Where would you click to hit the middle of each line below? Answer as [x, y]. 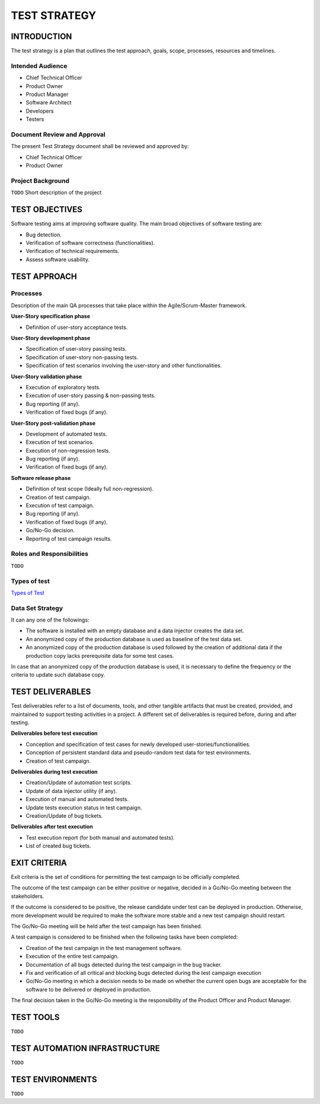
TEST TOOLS [35, 1017]
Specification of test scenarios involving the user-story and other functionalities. [124, 366]
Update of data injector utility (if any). [71, 791]
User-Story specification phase [50, 316]
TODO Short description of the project [56, 193]
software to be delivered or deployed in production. [88, 989]
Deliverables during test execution [54, 772]
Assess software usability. [58, 259]
